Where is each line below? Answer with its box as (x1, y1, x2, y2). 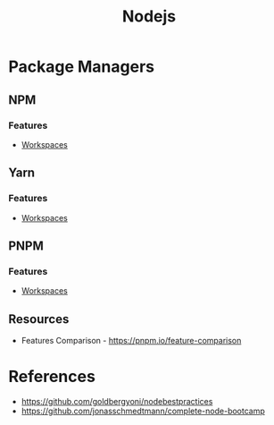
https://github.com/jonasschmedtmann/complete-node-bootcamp (21, 405, 265, 416)
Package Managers (8, 56, 155, 77)
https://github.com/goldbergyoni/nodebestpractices (21, 396, 213, 406)
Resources (8, 311, 70, 327)
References (8, 367, 95, 387)
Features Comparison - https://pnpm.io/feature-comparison (21, 336, 242, 346)
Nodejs (121, 6, 177, 27)
